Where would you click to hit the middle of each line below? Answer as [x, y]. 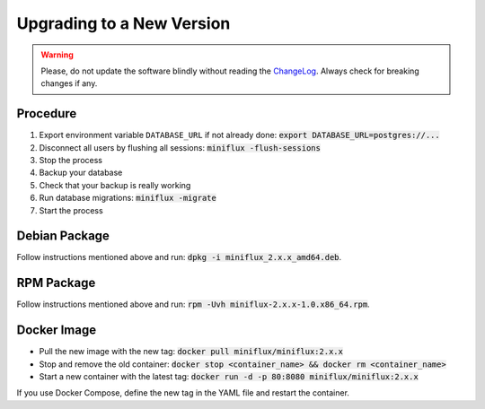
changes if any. [69, 83]
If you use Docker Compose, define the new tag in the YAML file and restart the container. [183, 393]
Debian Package [63, 236]
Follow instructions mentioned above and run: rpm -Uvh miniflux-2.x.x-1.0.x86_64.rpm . [193, 304]
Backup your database [81, 173]
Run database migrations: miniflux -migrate [128, 198]
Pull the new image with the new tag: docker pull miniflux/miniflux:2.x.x [191, 352]
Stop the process [71, 161]
